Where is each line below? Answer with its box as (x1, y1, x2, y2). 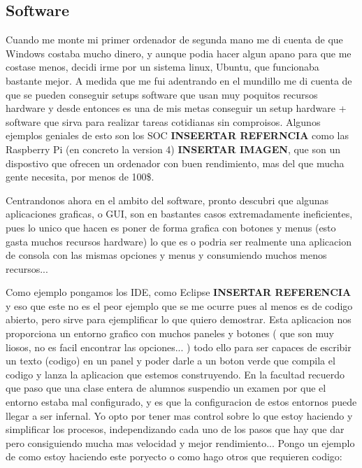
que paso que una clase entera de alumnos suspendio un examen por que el (6, 381, 326, 395)
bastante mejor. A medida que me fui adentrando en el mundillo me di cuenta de (6, 73, 352, 87)
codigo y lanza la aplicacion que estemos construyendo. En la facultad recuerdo (6, 367, 345, 381)
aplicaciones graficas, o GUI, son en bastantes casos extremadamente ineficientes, (6, 206, 353, 221)
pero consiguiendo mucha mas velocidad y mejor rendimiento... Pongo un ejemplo (6, 435, 355, 450)
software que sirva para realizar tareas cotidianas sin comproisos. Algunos (6, 114, 321, 129)
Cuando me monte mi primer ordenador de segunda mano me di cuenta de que (6, 32, 343, 47)
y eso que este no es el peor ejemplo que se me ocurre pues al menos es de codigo (6, 298, 353, 313)
